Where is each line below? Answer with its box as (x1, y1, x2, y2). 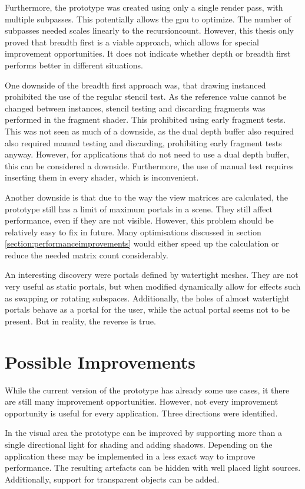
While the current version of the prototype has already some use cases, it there (5, 383, 290, 396)
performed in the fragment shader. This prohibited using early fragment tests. (5, 113, 286, 126)
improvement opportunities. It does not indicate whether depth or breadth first (5, 47, 291, 60)
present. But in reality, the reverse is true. (5, 314, 156, 327)
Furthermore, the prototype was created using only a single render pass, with (5, 1, 283, 13)
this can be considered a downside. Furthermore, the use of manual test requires (5, 159, 294, 172)
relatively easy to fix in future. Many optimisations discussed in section (5, 225, 261, 238)
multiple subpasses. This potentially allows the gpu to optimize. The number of (5, 12, 291, 25)
